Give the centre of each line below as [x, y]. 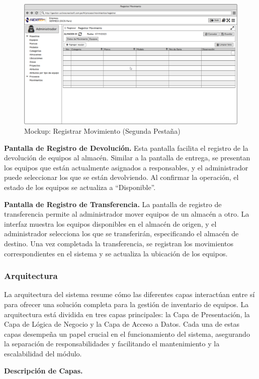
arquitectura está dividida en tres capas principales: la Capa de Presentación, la [127, 314]
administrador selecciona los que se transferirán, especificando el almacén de [121, 233]
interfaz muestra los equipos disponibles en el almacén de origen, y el [110, 223]
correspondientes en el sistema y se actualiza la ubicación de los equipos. [116, 253]
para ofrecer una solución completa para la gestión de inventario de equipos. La [126, 304]
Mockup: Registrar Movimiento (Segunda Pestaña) [102, 131]
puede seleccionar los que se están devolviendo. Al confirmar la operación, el [121, 177]
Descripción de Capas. [44, 370]
